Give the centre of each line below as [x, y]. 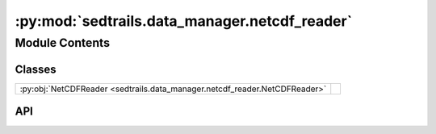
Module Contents [63, 43]
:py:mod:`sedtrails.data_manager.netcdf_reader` [184, 21]
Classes [36, 69]
